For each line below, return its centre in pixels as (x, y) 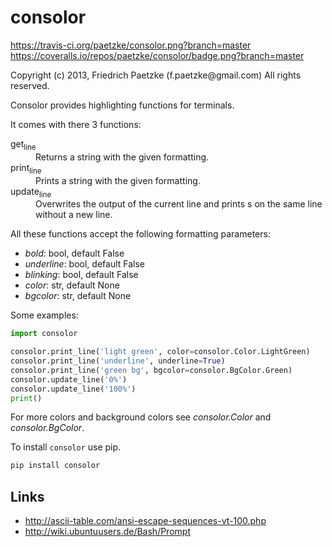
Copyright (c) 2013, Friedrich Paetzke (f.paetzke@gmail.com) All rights (156, 75)
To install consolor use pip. (66, 447)
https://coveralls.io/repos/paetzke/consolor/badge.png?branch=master (157, 55)
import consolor (44, 334)
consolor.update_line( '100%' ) (73, 389)
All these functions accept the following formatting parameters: (140, 234)
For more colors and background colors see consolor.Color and (141, 417)
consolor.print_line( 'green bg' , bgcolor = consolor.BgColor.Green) (151, 370)
